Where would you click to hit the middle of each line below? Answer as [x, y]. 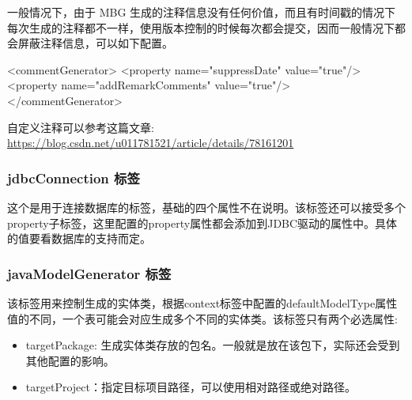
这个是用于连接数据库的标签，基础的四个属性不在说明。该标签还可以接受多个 [206, 207]
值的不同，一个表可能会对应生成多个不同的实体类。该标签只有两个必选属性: [202, 318]
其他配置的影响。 [70, 360]
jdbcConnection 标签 [74, 177]
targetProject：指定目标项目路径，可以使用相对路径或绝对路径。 [191, 387]
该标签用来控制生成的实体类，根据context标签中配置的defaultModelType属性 [202, 302]
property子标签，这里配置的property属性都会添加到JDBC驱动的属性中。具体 [202, 223]
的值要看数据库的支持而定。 [79, 238]
